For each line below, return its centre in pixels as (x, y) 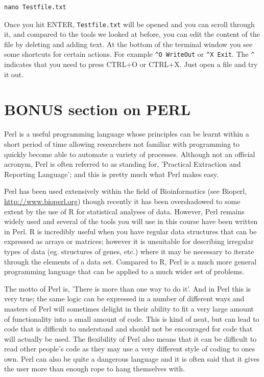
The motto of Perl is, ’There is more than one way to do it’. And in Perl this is (128, 288)
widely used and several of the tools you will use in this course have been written (131, 221)
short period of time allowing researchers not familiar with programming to (122, 144)
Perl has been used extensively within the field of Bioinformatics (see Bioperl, (126, 191)
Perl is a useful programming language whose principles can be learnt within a (127, 134)
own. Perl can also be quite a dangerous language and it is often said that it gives (132, 358)
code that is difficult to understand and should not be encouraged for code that (128, 329)
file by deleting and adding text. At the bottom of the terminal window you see (128, 44)
